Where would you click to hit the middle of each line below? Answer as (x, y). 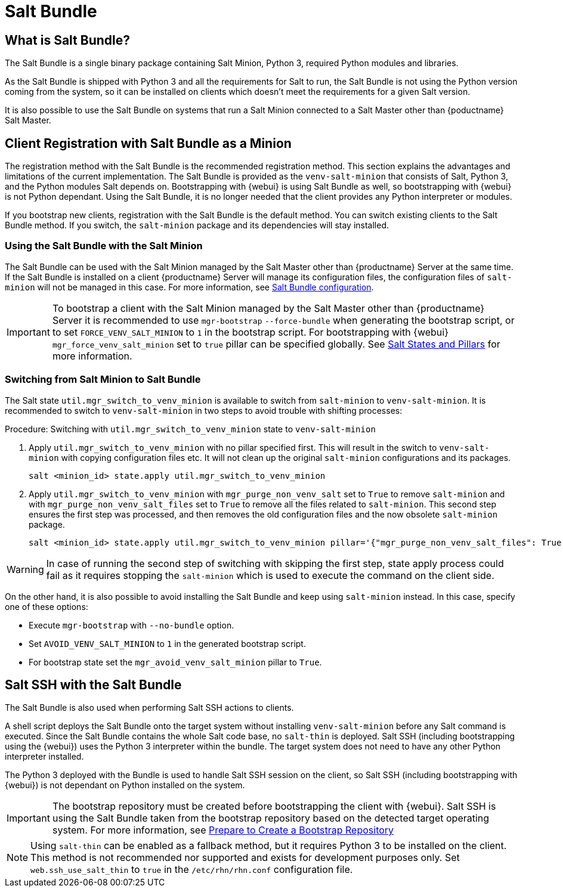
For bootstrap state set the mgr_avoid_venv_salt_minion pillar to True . (175, 662)
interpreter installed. (44, 757)
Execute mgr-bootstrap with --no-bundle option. (132, 625)
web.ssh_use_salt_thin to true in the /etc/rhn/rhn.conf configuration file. (192, 870)
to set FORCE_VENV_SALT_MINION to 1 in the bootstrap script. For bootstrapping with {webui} (250, 332)
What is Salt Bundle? (67, 40)
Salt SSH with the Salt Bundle (93, 685)
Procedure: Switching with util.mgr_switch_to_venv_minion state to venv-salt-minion (190, 429)
